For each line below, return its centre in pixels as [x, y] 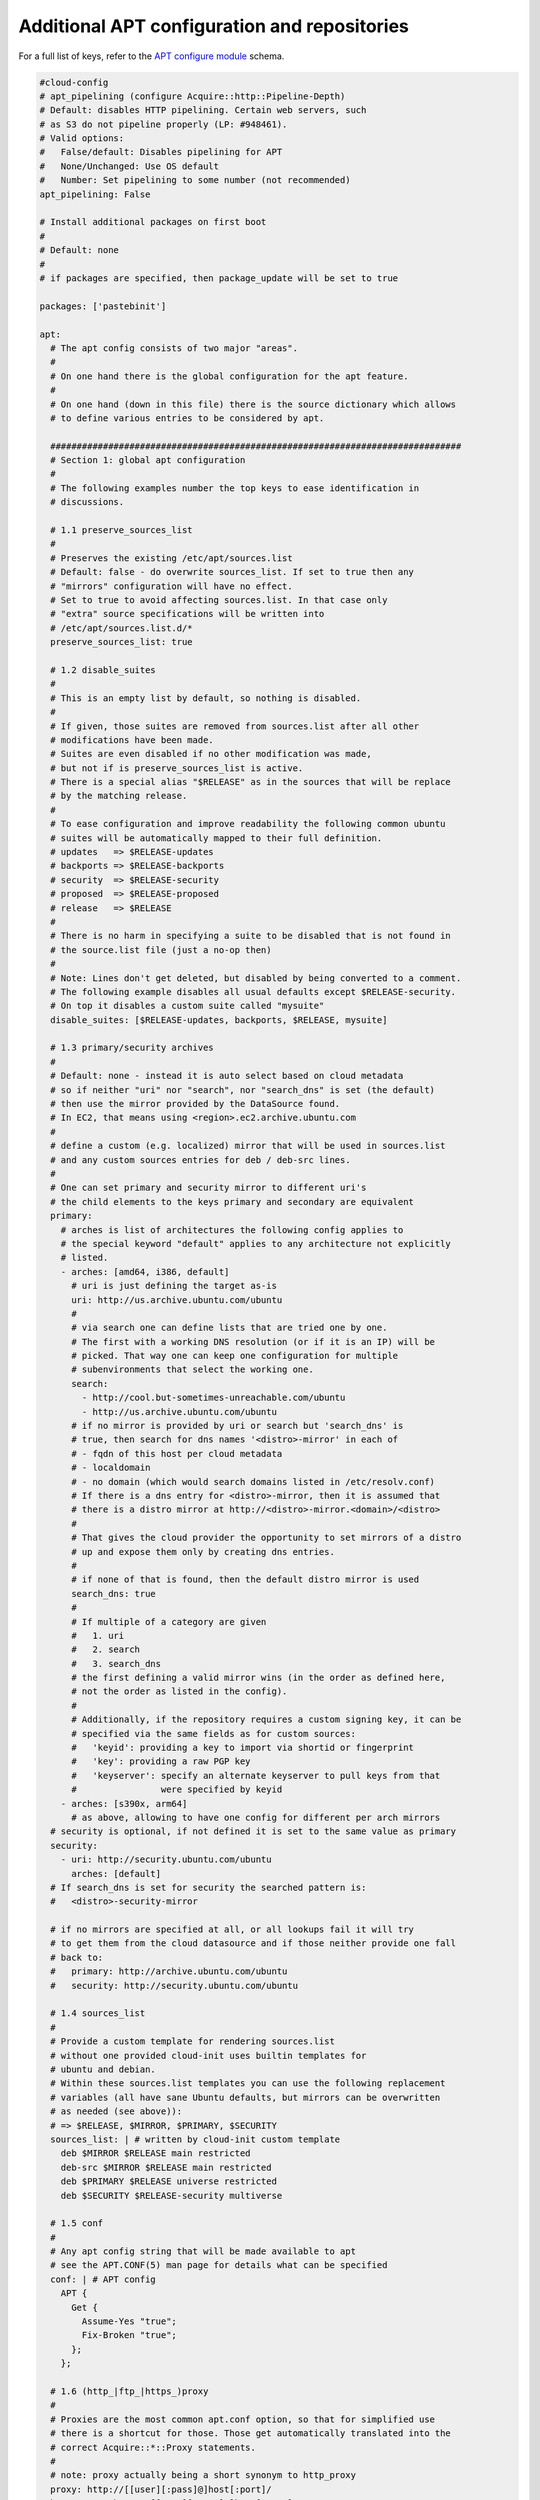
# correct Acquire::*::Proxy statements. [153, 2447]
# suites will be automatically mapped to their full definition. [216, 838]
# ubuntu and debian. [103, 2069]
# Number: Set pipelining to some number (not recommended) [195, 180]
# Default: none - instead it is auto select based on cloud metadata [227, 1076]
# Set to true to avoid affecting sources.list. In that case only [219, 599]
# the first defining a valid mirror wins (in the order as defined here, [258, 1678]
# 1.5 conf [77, 2223]
